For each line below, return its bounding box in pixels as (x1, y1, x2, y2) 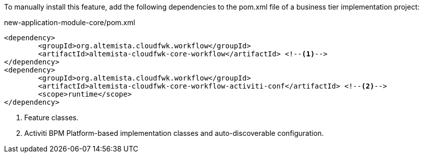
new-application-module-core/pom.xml (4, 18, 135, 27)
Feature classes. (24, 113, 79, 122)
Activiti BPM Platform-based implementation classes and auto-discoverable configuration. (24, 129, 324, 137)
